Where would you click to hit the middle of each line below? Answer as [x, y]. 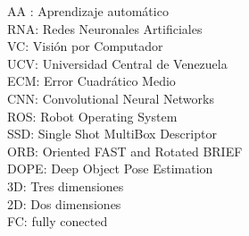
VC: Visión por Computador [85, 46]
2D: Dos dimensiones [64, 203]
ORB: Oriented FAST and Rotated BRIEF [125, 151]
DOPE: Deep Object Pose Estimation [110, 169]
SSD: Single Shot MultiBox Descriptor [112, 134]
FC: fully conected [58, 221]
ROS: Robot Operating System [92, 116]
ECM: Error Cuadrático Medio [91, 81]
